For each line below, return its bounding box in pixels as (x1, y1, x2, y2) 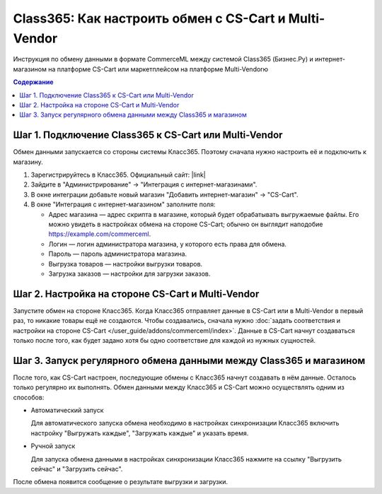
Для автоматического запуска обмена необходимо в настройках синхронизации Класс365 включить (30, 419, 340, 428)
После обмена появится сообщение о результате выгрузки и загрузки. (13, 478, 228, 486)
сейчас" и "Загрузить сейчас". (30, 465, 123, 473)
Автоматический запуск (30, 406, 104, 415)
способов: (13, 393, 45, 401)
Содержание (13, 78, 54, 86)
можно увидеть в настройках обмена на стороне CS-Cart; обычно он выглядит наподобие (48, 220, 323, 228)
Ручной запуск (30, 442, 76, 450)
